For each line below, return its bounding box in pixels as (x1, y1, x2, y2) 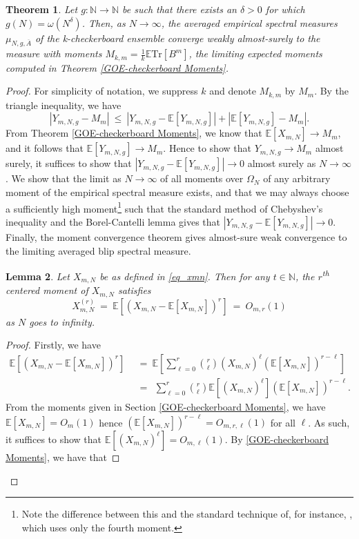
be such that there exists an (122, 2, 237, 16)
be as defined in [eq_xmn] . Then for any (99, 268, 270, 283)
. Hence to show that (163, 141, 251, 155)
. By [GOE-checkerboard (224, 432, 329, 447)
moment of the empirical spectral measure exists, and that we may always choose (6, 185, 349, 199)
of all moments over (160, 171, 244, 186)
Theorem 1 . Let (6, 2, 78, 16)
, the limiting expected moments (188, 46, 322, 61)
